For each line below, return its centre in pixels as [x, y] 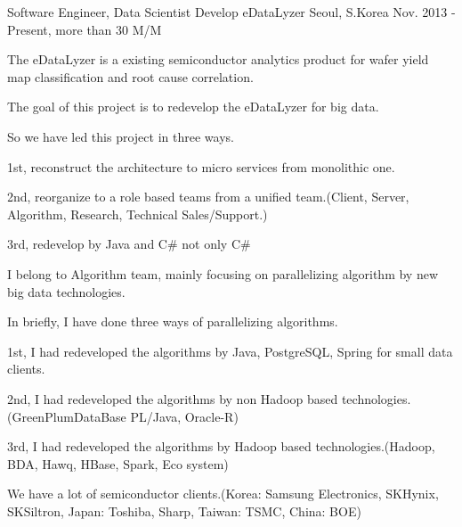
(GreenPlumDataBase [67, 416]
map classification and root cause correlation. [130, 76]
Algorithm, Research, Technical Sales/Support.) [138, 214]
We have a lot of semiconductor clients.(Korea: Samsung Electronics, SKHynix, [223, 494]
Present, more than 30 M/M [85, 29]
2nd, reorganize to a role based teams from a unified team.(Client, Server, [208, 197]
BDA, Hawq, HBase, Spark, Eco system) [118, 463]
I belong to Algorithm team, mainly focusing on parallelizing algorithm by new [223, 273]
